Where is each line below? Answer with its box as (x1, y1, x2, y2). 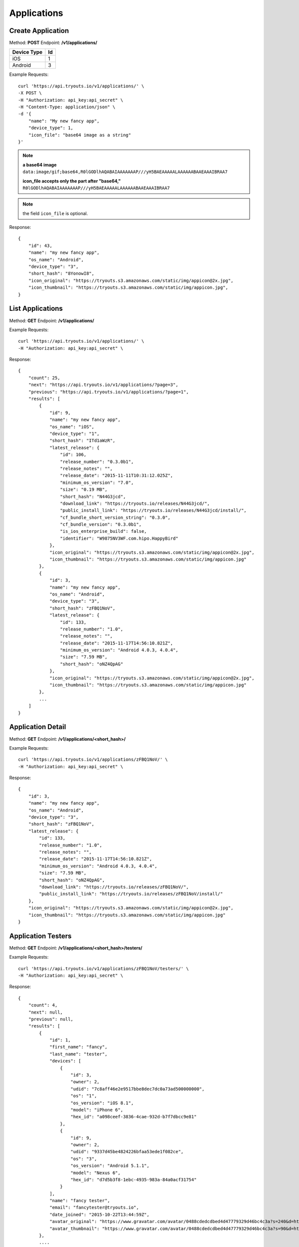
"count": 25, (28, 375, 60, 381)
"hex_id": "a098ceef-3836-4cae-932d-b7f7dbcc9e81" (70, 1114, 197, 1120)
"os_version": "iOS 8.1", (70, 1100, 134, 1106)
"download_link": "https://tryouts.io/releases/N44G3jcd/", (60, 500, 210, 506)
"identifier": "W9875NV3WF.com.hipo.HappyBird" (60, 535, 179, 541)
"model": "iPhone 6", (70, 1107, 124, 1112)
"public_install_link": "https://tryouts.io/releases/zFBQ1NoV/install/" (39, 891, 223, 897)
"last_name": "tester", (49, 1051, 108, 1057)
